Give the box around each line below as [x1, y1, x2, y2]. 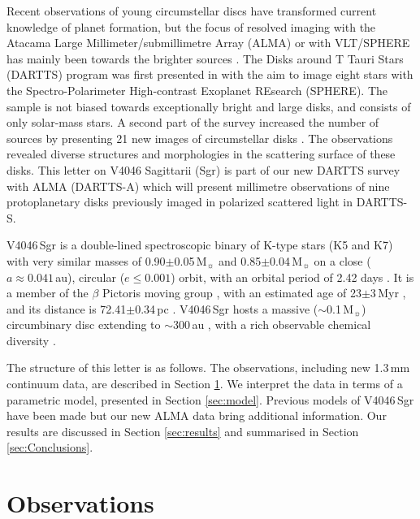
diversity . [6, 331, 56, 348]
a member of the [6, 284, 89, 301]
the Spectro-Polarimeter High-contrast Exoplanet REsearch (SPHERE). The [6, 81, 388, 98]
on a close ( [314, 252, 371, 269]
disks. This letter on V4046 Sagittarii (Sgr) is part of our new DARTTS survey [6, 161, 401, 178]
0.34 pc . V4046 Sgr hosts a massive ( [135, 300, 318, 317]
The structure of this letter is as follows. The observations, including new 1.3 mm [6, 359, 410, 376]
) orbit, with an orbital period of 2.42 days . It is [171, 268, 414, 285]
